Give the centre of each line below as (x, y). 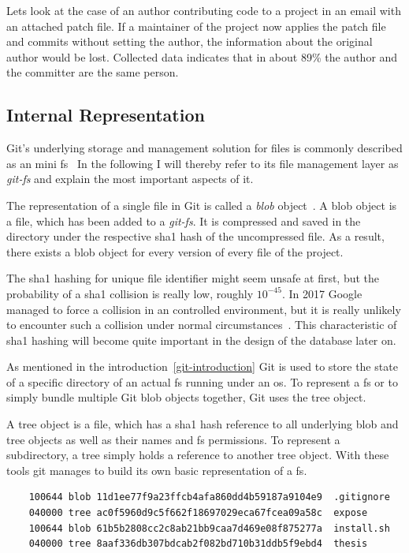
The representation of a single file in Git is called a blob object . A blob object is (202, 205)
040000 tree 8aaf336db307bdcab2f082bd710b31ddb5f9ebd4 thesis (198, 544)
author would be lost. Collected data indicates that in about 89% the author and (202, 56)
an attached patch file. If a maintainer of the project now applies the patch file (196, 26)
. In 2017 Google (322, 293)
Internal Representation (106, 115)
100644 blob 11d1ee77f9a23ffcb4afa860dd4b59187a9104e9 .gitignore (209, 497)
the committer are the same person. (93, 72)
